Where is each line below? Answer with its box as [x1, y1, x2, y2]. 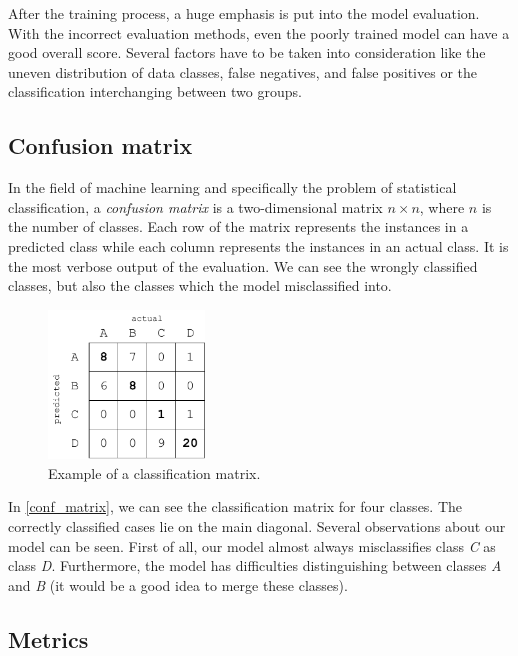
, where [419, 196, 465, 217]
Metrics [8, 623, 89, 654]
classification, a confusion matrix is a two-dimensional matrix [8, 196, 383, 217]
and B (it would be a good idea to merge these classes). [8, 574, 348, 595]
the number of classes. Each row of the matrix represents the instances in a [8, 216, 469, 237]
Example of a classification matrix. [48, 462, 261, 483]
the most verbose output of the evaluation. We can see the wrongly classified [8, 255, 478, 276]
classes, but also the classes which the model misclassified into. [8, 275, 392, 296]
